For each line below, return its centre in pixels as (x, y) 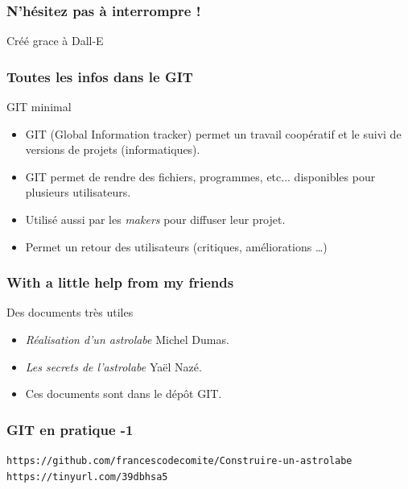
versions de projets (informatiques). (113, 149)
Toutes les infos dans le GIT (100, 76)
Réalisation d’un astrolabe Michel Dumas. (127, 339)
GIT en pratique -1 (70, 429)
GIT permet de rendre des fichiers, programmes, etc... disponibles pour (200, 176)
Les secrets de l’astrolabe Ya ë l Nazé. (113, 366)
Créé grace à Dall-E (55, 41)
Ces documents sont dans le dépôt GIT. (124, 394)
